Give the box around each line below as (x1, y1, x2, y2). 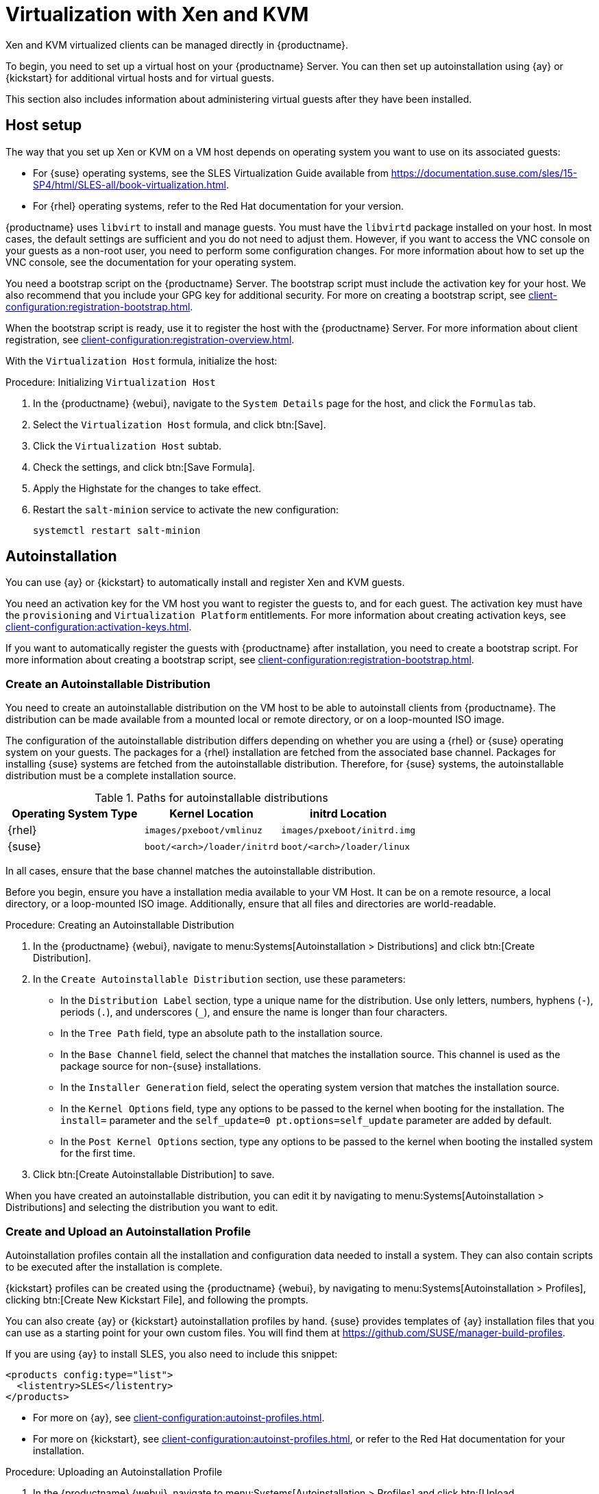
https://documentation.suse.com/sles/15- (391, 167, 578, 179)
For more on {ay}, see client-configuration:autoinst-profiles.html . (33, 1411, 325, 1423)
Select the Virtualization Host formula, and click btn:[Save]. (33, 418, 326, 430)
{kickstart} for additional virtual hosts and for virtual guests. (5, 71, 274, 84)
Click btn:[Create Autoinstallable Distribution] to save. (33, 1168, 275, 1181)
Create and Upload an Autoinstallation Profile (5, 1224, 251, 1238)
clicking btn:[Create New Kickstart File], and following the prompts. (5, 1293, 308, 1306)
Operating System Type (12, 807, 138, 821)
